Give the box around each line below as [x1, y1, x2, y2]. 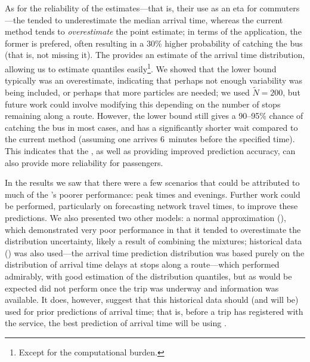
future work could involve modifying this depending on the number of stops [5, 97, 281, 110]
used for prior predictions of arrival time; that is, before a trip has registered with [5, 305, 303, 317]
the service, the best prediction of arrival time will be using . [5, 317, 227, 329]
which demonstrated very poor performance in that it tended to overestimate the [5, 223, 301, 235]
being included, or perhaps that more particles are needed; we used [5, 86, 250, 99]
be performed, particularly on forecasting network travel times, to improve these [5, 200, 298, 212]
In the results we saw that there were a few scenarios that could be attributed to [5, 176, 300, 189]
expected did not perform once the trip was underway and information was [5, 281, 279, 294]
